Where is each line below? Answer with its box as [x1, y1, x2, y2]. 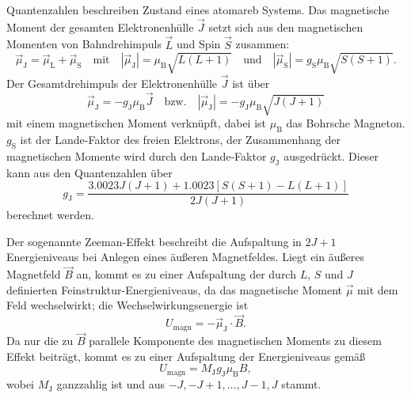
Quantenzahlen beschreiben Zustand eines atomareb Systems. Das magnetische [6, 2, 390, 17]
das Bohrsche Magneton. [286, 115, 405, 131]
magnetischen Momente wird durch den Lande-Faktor [6, 147, 267, 164]
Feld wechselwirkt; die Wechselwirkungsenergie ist [6, 297, 249, 313]
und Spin [177, 36, 221, 52]
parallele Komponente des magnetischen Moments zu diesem [89, 332, 382, 349]
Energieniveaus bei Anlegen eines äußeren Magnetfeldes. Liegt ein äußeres [6, 248, 364, 265]
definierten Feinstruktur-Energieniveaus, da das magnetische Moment [6, 281, 342, 298]
